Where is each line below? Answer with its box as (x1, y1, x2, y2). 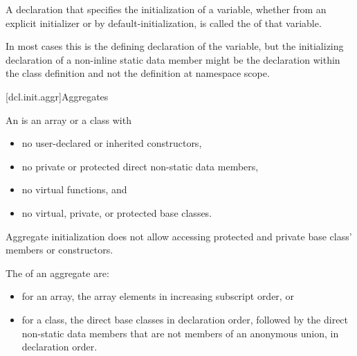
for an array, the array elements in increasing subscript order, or (21, 289, 294, 303)
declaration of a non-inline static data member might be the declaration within (6, 52, 340, 66)
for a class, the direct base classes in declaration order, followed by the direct (21, 312, 349, 326)
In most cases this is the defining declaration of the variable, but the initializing (6, 39, 344, 53)
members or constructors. (6, 242, 113, 257)
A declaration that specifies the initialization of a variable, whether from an (6, 2, 327, 16)
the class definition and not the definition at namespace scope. (6, 66, 270, 80)
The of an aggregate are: (6, 265, 109, 280)
